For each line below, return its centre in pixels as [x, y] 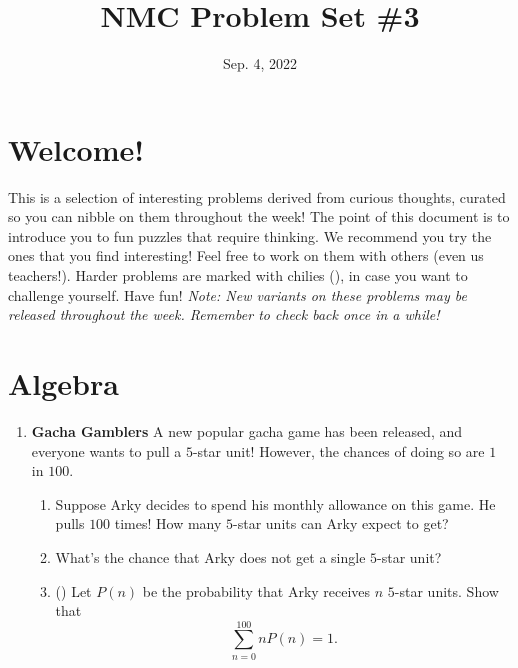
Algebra [63, 383]
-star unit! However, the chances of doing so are [338, 450]
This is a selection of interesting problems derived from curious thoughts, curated [257, 196]
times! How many [168, 523]
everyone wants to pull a [106, 450]
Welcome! [76, 148]
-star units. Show [446, 590]
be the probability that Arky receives [256, 590]
